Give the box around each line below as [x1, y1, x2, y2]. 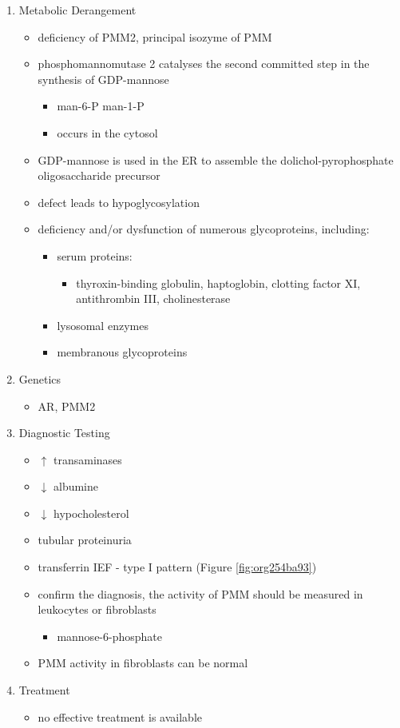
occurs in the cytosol [57, 124, 158, 141]
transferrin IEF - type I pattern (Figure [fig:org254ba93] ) [38, 559, 317, 575]
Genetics [18, 370, 61, 387]
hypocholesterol [53, 504, 129, 521]
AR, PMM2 [38, 397, 96, 414]
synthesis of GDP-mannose [38, 70, 169, 87]
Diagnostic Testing [18, 424, 110, 441]
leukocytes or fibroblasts [38, 601, 156, 618]
